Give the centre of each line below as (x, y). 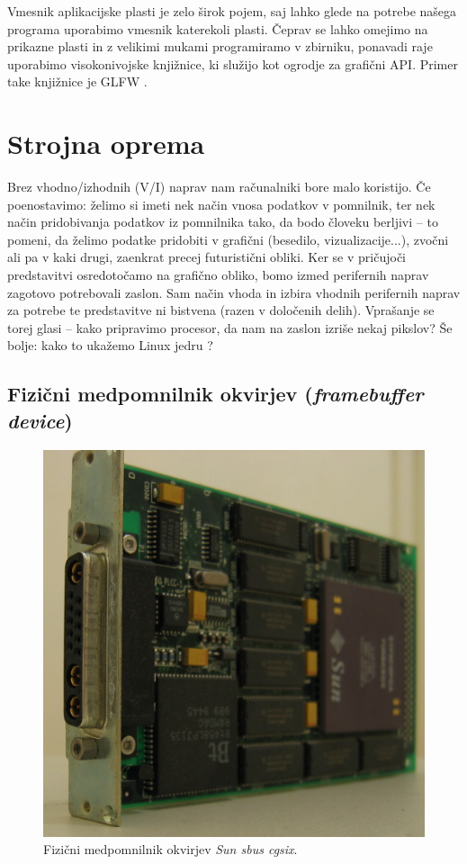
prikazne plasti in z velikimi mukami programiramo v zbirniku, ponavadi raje (220, 46)
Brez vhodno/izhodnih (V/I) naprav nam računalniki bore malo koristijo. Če (219, 187)
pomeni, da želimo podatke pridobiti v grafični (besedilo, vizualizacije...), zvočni (228, 239)
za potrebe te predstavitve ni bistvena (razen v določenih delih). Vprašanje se (221, 310)
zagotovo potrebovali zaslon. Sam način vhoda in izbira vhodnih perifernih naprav (234, 292)
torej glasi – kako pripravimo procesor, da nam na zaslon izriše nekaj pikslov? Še (230, 327)
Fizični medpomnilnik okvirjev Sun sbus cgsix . (171, 849)
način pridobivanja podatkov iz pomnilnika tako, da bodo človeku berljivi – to (223, 222)
